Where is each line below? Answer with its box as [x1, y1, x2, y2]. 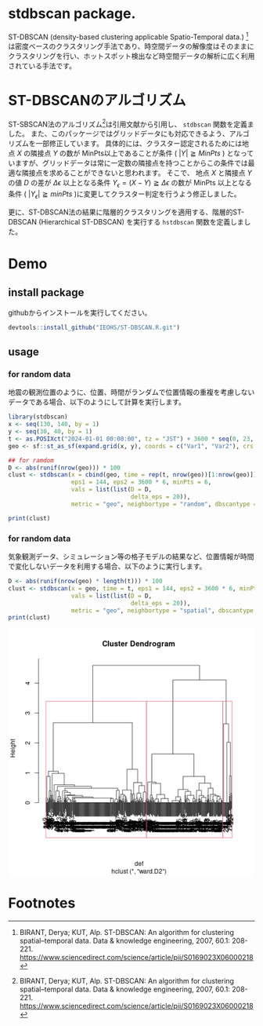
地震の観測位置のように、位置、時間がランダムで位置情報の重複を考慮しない [8, 388, 255, 397]
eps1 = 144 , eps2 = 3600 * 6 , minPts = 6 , [70, 478, 212, 487]
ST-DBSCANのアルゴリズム [8, 91, 186, 109]
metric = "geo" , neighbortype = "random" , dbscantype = [70, 500, 258, 508]
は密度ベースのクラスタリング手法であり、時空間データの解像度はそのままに [8, 41, 254, 51]
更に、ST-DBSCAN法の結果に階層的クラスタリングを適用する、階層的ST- [8, 207, 245, 217]
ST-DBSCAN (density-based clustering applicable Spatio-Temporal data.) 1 [8, 31, 249, 42]
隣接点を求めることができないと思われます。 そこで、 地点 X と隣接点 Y [21, 168, 253, 177]
